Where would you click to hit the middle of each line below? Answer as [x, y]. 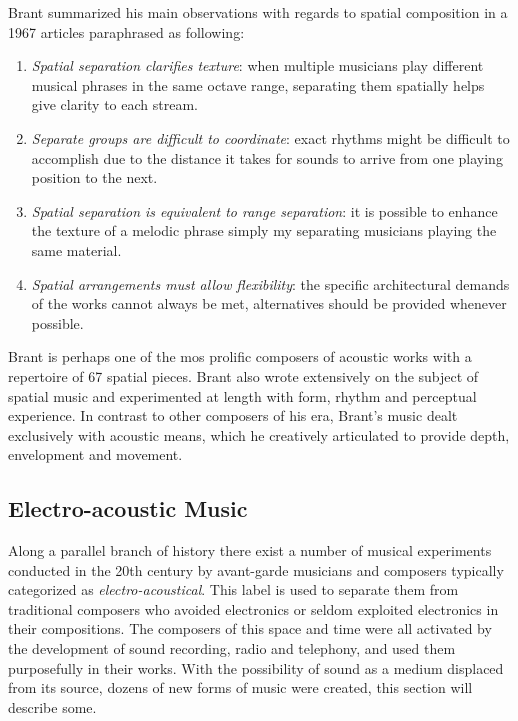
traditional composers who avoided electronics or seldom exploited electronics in [253, 608]
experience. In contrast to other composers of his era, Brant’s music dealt [233, 415]
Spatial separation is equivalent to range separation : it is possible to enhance [264, 210]
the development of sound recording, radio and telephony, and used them [232, 648]
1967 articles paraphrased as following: [126, 31]
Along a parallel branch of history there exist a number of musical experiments [250, 550]
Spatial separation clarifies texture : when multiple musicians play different [257, 65]
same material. [76, 249]
